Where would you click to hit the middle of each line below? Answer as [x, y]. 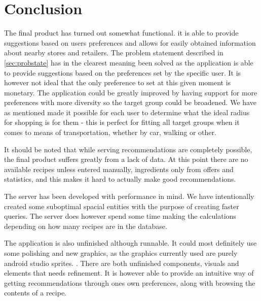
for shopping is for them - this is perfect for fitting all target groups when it [122, 122]
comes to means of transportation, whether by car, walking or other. [110, 132]
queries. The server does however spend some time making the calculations [120, 216]
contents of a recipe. [35, 293]
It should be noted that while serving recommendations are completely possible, [128, 149]
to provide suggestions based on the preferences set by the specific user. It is [123, 72]
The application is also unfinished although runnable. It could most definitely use [130, 243]
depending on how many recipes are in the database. [86, 226]
